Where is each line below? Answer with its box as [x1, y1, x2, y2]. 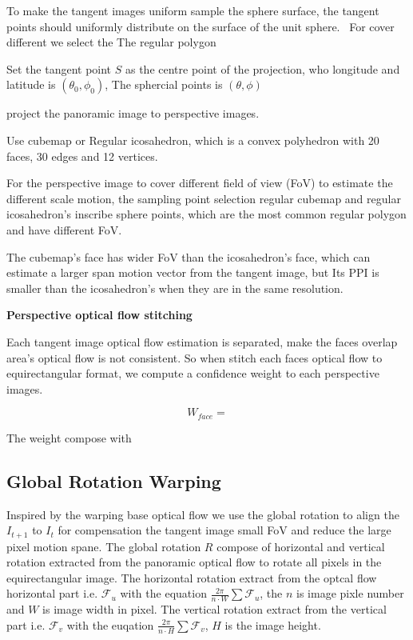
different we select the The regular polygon [6, 34, 216, 50]
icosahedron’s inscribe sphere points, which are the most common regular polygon [6, 206, 407, 222]
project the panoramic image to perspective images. [6, 105, 260, 122]
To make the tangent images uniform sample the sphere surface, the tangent [6, 2, 379, 18]
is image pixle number [296, 585, 404, 602]
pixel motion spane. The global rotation [6, 538, 201, 554]
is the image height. [224, 616, 321, 633]
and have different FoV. [6, 221, 122, 238]
